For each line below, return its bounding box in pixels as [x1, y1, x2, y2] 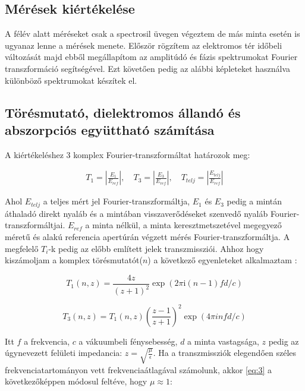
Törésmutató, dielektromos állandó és [5, 103, 241, 121]
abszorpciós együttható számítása [5, 120, 215, 138]
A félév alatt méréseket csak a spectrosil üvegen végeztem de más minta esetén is [5, 27, 300, 40]
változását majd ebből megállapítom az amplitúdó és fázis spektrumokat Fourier [5, 51, 298, 63]
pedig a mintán [227, 195, 282, 207]
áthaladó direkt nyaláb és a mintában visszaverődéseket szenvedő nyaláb [5, 207, 268, 219]
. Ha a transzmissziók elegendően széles [153, 346, 297, 359]
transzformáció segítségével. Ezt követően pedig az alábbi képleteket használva [5, 62, 291, 74]
